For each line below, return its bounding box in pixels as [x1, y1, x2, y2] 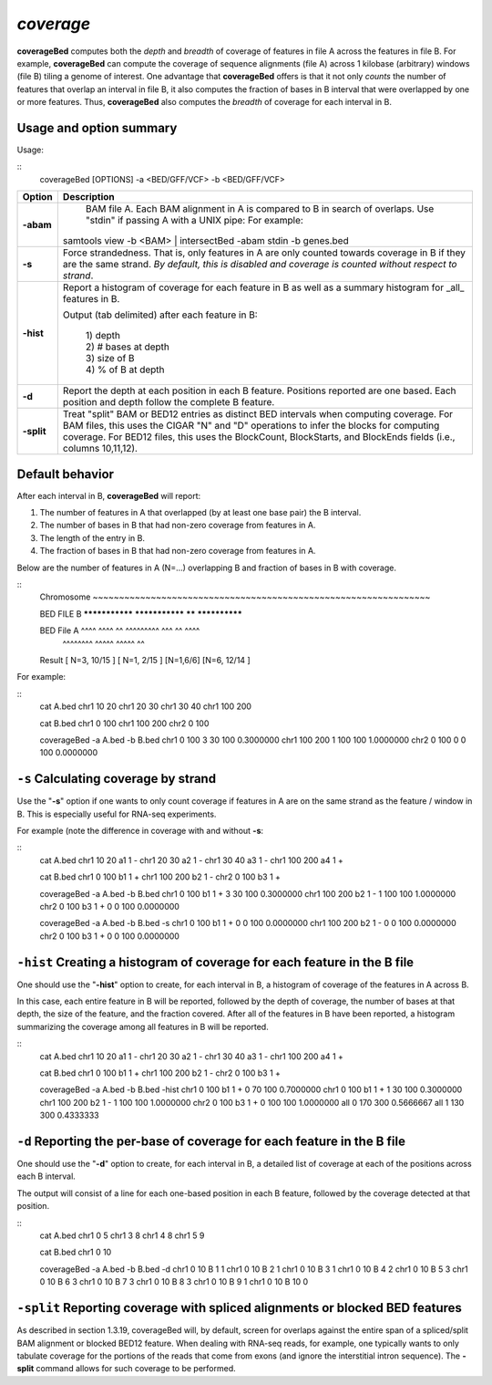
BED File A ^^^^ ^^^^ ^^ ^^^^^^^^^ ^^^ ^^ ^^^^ [39, 625, 200, 636]
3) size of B [85, 352, 136, 365]
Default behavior [16, 466, 114, 482]
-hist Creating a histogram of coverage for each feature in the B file [16, 954, 415, 970]
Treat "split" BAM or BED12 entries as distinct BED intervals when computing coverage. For [62, 408, 454, 421]
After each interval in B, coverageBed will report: [16, 490, 201, 501]
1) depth [85, 329, 121, 342]
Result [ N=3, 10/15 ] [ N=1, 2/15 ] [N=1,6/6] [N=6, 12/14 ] [39, 655, 251, 665]
